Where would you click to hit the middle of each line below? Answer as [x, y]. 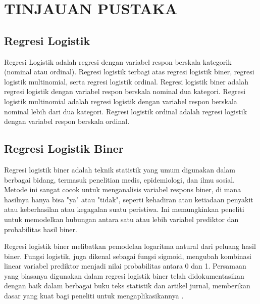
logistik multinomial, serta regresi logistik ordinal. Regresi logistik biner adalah [126, 81]
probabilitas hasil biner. [41, 229]
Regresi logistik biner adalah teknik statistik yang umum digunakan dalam [120, 169]
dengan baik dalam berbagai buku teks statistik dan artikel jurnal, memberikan [127, 286]
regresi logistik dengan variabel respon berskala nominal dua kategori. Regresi [125, 91]
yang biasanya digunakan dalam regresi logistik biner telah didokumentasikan [124, 275]
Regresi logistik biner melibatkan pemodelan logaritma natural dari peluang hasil [130, 246]
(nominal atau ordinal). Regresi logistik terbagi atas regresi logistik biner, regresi [129, 72]
